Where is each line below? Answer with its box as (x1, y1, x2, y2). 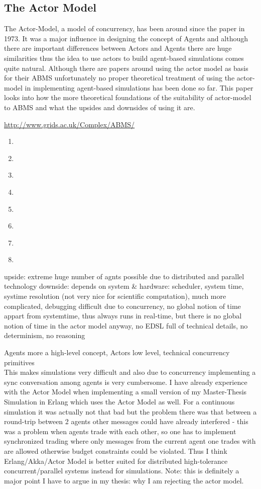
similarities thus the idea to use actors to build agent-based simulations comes (4, 52, 244, 63)
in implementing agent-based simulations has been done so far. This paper (25, 82, 253, 93)
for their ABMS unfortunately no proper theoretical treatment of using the (4, 72, 235, 83)
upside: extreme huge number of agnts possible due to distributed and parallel (4, 271, 244, 281)
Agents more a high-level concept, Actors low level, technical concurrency (4, 347, 230, 358)
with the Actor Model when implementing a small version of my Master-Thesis (4, 386, 247, 397)
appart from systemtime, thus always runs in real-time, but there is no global (4, 310, 242, 321)
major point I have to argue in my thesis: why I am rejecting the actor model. (4, 475, 244, 485)
